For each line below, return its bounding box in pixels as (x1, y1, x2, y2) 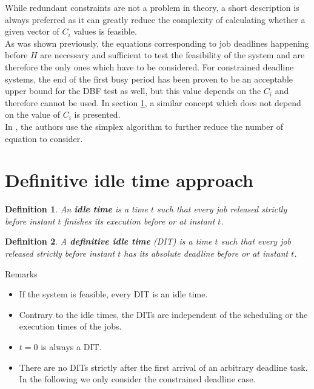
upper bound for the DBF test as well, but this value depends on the (5, 84, 261, 97)
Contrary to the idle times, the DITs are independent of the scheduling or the (19, 308, 308, 320)
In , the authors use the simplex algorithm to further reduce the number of (5, 120, 283, 132)
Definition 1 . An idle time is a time (5, 203, 148, 215)
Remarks (5, 267, 38, 280)
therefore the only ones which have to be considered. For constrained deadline (5, 60, 294, 73)
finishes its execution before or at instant (64, 214, 215, 227)
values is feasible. (73, 25, 137, 38)
